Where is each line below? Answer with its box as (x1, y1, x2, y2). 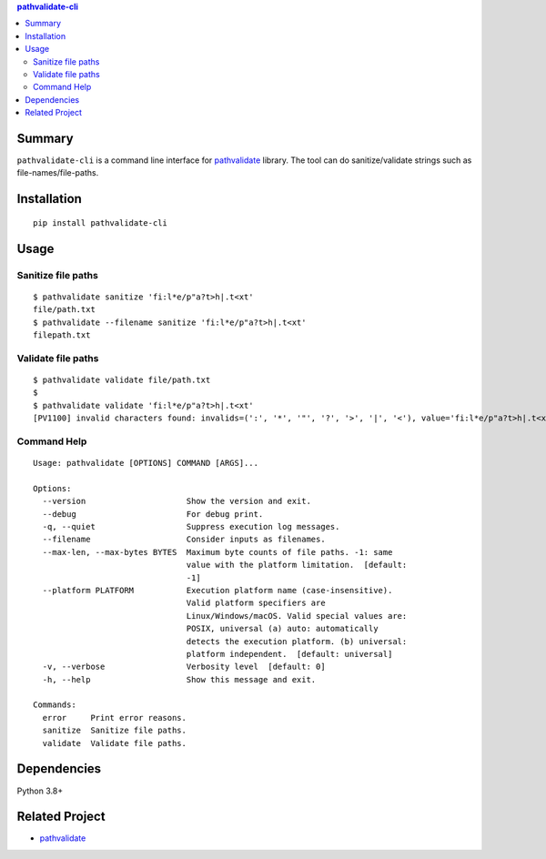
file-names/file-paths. (16, 167, 99, 178)
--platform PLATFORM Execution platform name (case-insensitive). (42, 585, 393, 595)
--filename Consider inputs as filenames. (42, 534, 327, 545)
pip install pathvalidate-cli (33, 217, 168, 227)
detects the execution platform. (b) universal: (186, 636, 408, 646)
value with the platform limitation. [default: (186, 560, 408, 571)
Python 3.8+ (16, 785, 64, 796)
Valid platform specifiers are (186, 598, 327, 609)
